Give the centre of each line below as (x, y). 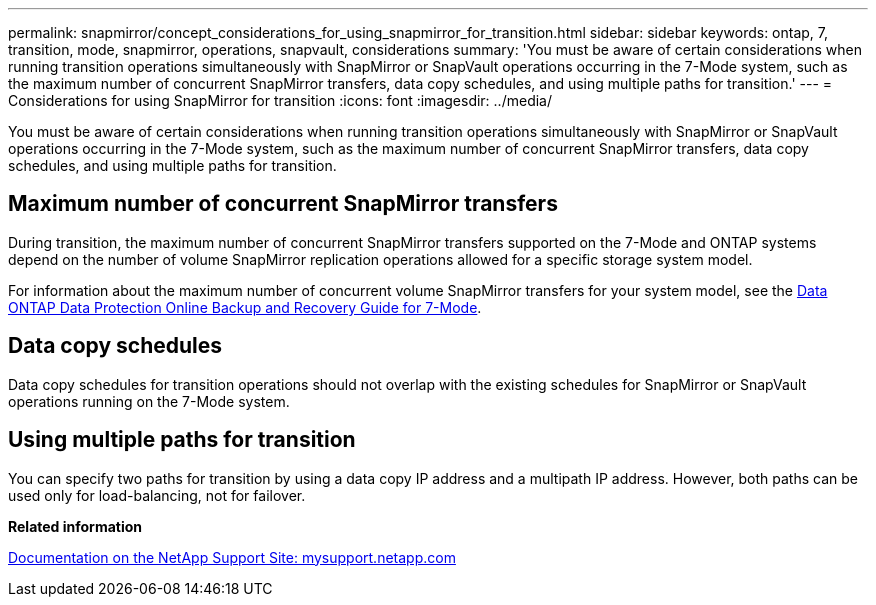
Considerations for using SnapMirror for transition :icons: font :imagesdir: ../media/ (280, 100)
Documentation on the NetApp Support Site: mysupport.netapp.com (232, 557)
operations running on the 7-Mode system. (149, 401)
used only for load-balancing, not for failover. (157, 495)
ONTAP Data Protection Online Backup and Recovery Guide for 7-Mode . (245, 307)
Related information (75, 526)
